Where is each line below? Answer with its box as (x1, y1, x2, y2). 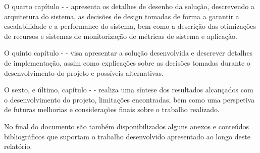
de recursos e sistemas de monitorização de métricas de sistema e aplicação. (4, 30, 237, 41)
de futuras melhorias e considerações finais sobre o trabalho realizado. (4, 104, 220, 115)
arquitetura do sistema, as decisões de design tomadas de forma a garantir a (4, 11, 239, 21)
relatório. (4, 141, 32, 151)
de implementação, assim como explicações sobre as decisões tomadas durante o (4, 57, 250, 68)
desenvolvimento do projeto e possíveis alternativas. (4, 67, 164, 78)
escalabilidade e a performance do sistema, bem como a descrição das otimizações (4, 21, 256, 31)
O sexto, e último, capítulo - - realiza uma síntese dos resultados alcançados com (4, 84, 253, 95)
